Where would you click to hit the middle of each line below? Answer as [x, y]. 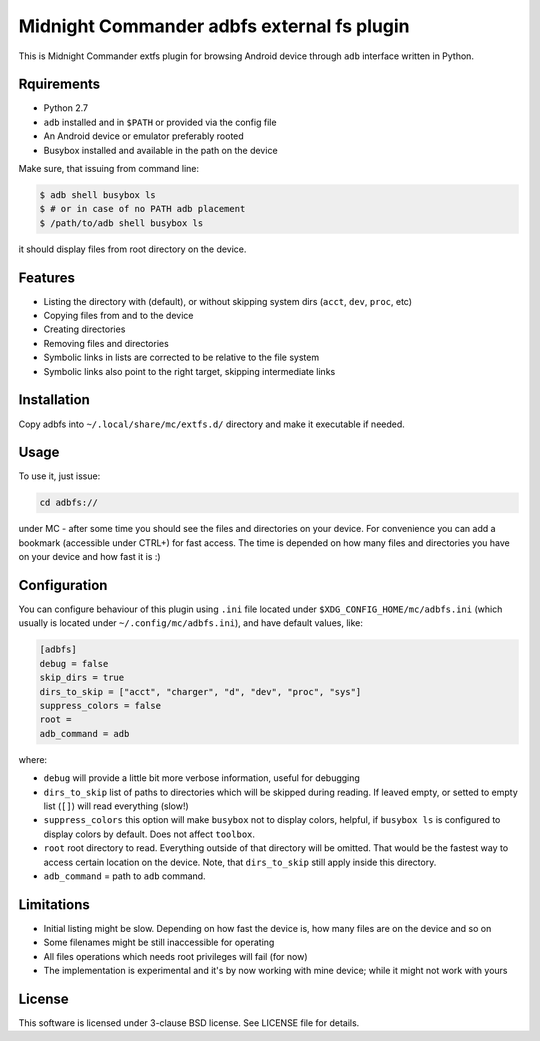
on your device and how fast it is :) [89, 557]
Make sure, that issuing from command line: [109, 169]
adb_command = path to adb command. [124, 876]
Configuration [63, 585]
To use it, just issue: [59, 476]
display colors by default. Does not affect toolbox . [149, 834]
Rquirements [59, 84]
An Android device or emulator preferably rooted [143, 136]
